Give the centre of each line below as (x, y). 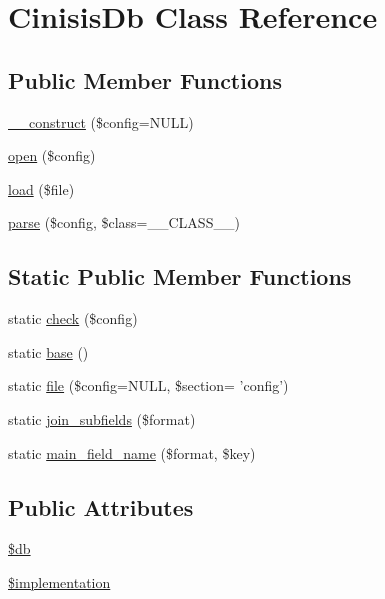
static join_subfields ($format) (102, 418)
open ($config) (52, 155)
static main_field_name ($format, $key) (132, 452)
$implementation (59, 581)
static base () (48, 351)
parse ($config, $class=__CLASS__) (124, 222)
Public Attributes (101, 506)
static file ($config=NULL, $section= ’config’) (148, 385)
